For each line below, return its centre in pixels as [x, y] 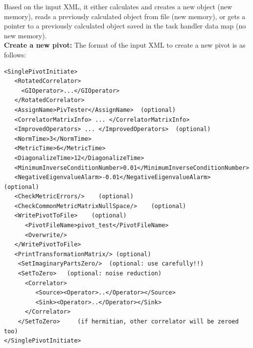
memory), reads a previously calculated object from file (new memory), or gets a [125, 16]
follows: [15, 54]
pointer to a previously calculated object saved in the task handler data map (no [125, 26]
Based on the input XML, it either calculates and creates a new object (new [118, 6]
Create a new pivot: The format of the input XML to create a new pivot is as [125, 45]
